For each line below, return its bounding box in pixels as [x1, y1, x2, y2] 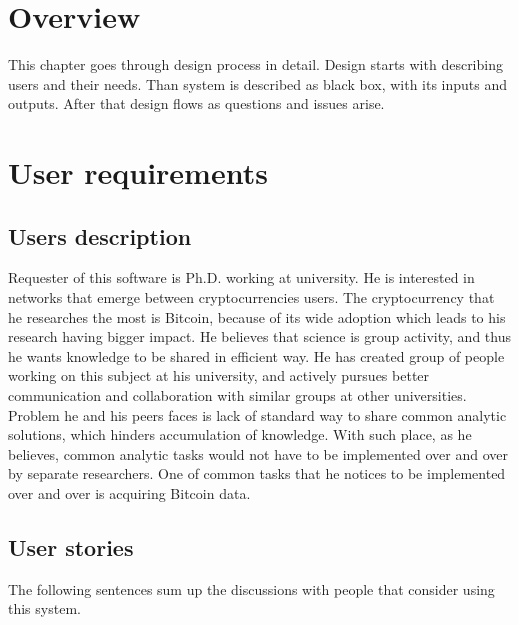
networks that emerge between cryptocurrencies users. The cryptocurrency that [8, 287, 495, 308]
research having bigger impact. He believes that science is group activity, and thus [8, 326, 511, 347]
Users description [8, 220, 192, 251]
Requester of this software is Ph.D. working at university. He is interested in [8, 267, 475, 288]
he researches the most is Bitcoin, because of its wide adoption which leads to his [8, 306, 506, 327]
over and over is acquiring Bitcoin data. [8, 483, 251, 504]
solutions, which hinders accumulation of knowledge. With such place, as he [8, 424, 472, 445]
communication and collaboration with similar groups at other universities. [8, 385, 467, 406]
